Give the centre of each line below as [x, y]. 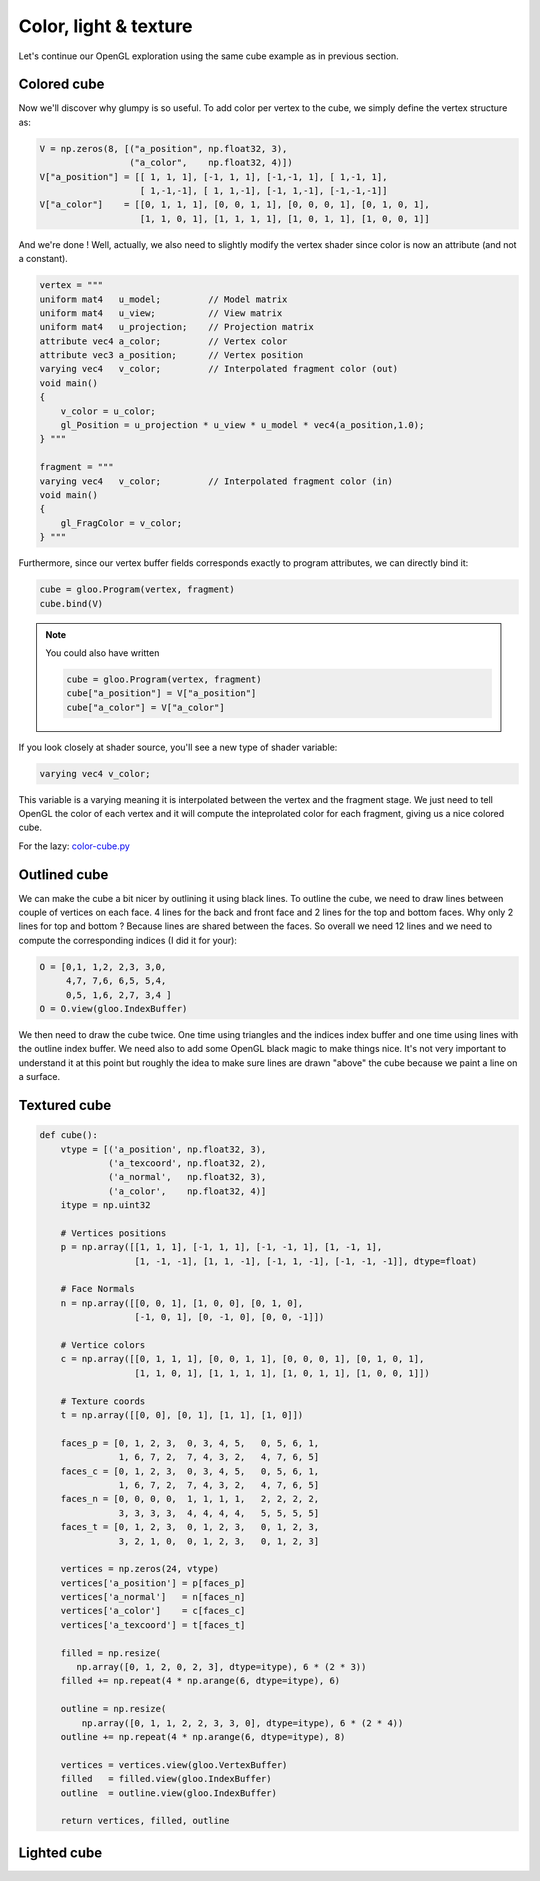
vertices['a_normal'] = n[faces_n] [153, 1597]
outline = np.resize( [113, 1709]
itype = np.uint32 [105, 1205]
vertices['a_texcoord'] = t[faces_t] [153, 1624]
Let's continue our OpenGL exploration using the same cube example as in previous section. [208, 56]
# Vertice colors [103, 1345]
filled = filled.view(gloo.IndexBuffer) [166, 1779]
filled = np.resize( [111, 1653]
